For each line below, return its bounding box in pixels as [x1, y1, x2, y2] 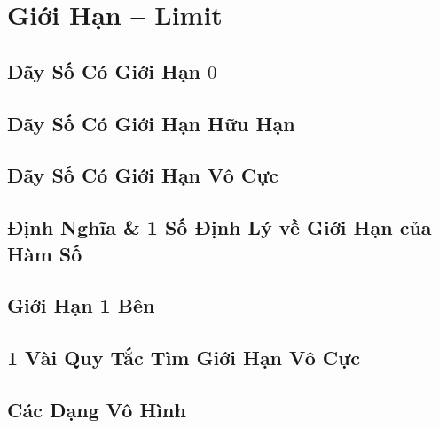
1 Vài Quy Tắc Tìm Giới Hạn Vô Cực [7, 344, 361, 371]
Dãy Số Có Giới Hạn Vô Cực [7, 161, 279, 189]
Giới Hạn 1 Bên [7, 292, 155, 319]
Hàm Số [7, 239, 82, 267]
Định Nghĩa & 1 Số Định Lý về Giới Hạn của [7, 214, 432, 241]
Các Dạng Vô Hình [7, 395, 186, 423]
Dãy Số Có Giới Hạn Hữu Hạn [7, 109, 295, 136]
